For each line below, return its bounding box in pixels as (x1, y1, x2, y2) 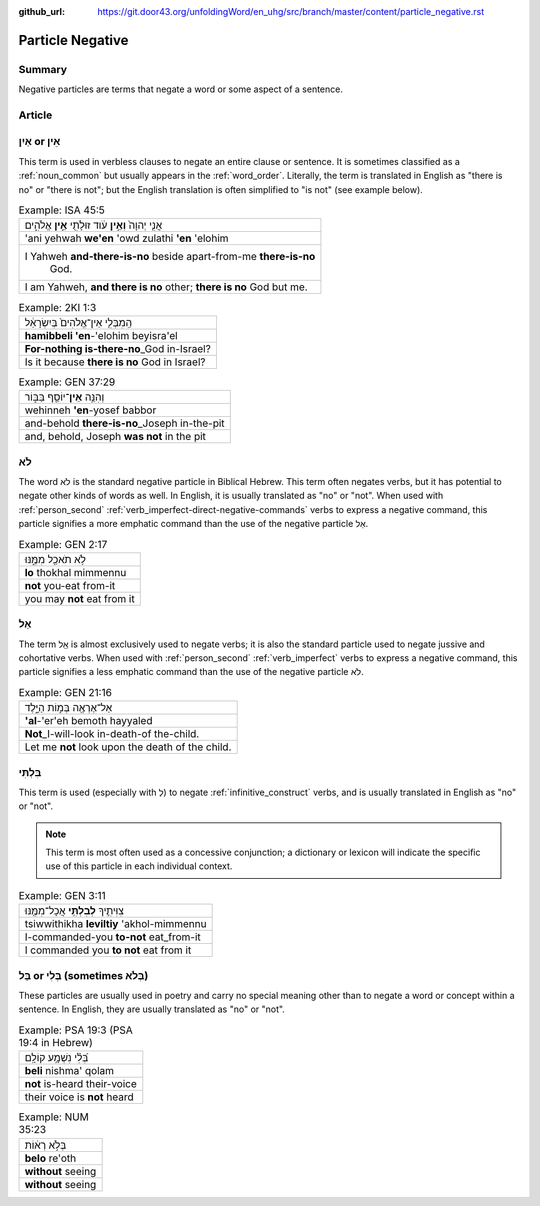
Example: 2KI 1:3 (18, 300, 97, 314)
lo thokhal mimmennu (24, 565, 127, 579)
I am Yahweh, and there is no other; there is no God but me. (24, 280, 309, 294)
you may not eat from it (24, 591, 135, 605)
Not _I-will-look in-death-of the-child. (24, 727, 200, 741)
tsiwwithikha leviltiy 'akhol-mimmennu (24, 917, 207, 931)
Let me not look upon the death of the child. (24, 740, 232, 754)
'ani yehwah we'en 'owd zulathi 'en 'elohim (24, 231, 229, 245)
